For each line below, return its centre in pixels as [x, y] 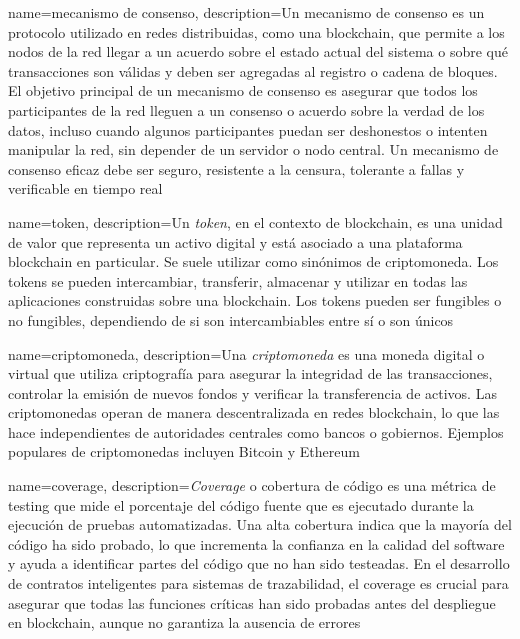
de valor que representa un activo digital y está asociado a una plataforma [235, 241]
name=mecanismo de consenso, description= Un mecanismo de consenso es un [246, 12]
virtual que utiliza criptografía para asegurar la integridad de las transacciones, [250, 373]
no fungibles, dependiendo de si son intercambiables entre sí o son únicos [231, 319]
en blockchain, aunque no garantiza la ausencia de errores [184, 622]
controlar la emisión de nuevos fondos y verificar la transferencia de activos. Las [252, 392]
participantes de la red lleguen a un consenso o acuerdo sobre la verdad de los [246, 109]
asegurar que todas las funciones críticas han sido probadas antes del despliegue [252, 602]
